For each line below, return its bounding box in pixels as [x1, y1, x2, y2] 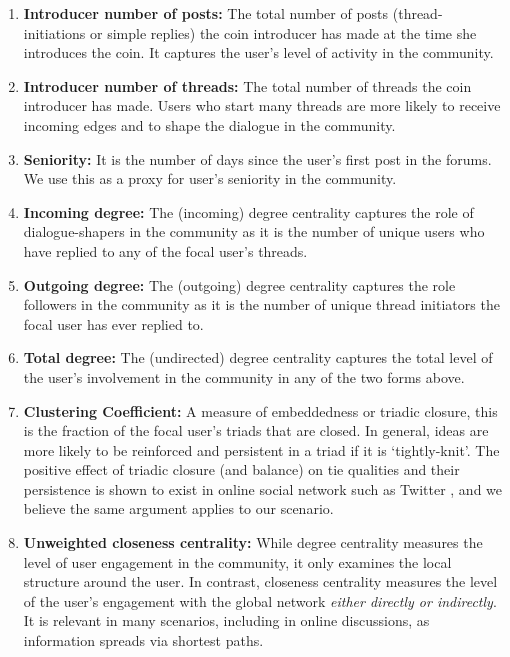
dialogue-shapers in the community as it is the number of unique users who [23, 221, 485, 242]
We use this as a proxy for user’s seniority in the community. [23, 168, 397, 189]
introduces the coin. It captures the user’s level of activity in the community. [23, 42, 494, 63]
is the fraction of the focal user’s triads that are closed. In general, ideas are [23, 420, 489, 441]
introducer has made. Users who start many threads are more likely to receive [23, 95, 501, 116]
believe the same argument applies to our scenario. [23, 498, 334, 519]
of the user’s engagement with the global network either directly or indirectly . [23, 590, 497, 611]
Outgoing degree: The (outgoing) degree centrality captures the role [23, 274, 456, 295]
